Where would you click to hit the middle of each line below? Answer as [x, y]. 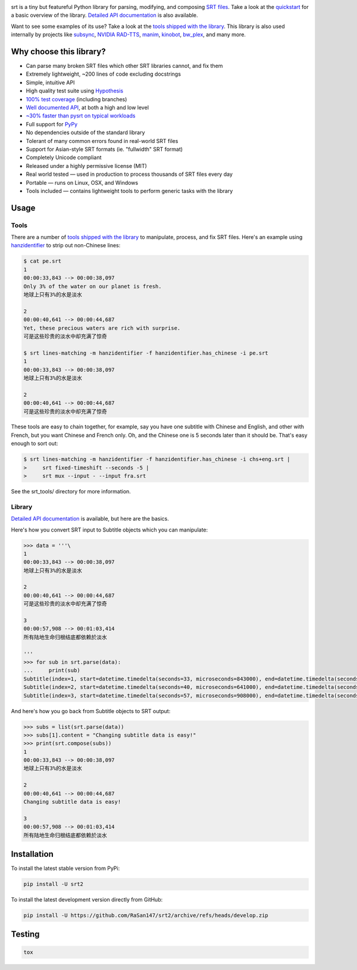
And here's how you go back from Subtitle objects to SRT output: [91, 711]
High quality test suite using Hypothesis [75, 91]
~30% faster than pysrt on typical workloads [81, 116]
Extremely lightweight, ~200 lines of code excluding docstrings [104, 74]
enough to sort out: [35, 443]
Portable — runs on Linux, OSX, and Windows [82, 182]
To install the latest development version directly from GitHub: [87, 900]
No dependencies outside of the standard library [85, 133]
